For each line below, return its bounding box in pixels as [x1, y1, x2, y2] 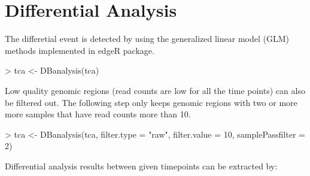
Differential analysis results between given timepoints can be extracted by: [5, 159, 278, 172]
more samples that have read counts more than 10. [5, 108, 191, 120]
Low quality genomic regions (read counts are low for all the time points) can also [5, 84, 305, 96]
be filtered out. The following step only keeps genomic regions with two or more [5, 96, 297, 108]
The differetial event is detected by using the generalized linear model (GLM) [5, 32, 289, 45]
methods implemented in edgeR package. [5, 44, 154, 56]
